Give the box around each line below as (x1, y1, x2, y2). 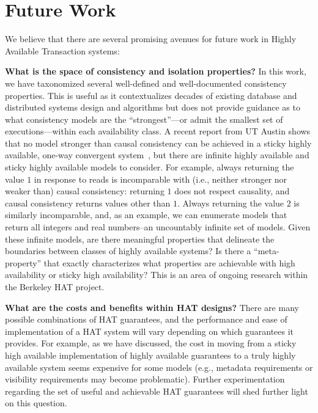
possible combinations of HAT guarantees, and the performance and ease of (5, 313, 287, 326)
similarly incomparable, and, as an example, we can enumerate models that (5, 208, 287, 221)
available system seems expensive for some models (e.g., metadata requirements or (5, 360, 313, 373)
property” (5, 256, 42, 269)
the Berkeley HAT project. (5, 280, 105, 293)
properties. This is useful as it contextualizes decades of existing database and (5, 89, 297, 101)
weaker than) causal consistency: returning (5, 185, 165, 197)
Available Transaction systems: (5, 44, 120, 57)
